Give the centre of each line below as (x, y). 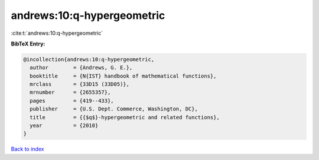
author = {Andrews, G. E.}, (81, 68)
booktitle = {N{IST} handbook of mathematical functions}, (123, 76)
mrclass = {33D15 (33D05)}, (80, 84)
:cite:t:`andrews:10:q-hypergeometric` (57, 33)
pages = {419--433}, (72, 101)
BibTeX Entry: (28, 44)
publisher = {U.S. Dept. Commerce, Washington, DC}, (114, 109)
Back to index (27, 149)
